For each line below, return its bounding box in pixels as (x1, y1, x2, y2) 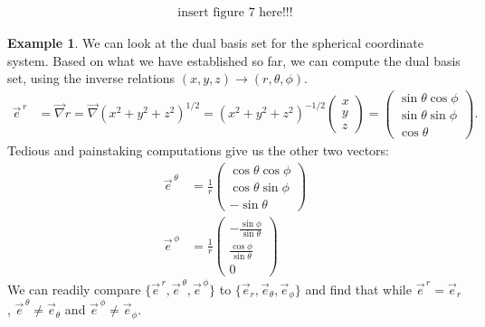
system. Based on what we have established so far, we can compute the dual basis (7, 51, 461, 70)
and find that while (305, 279, 412, 298)
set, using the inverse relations (7, 69, 176, 88)
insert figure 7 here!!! (177, 6, 293, 20)
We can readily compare (7, 279, 141, 298)
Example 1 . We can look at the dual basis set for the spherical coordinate (7, 33, 423, 52)
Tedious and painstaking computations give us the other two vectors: (7, 141, 390, 159)
